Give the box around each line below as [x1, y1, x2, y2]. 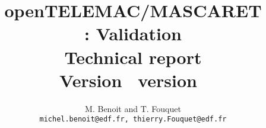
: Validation [84, 21, 182, 46]
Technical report [64, 44, 202, 69]
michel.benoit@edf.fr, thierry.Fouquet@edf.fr [39, 115, 227, 124]
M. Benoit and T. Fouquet [85, 102, 181, 114]
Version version [59, 68, 197, 92]
